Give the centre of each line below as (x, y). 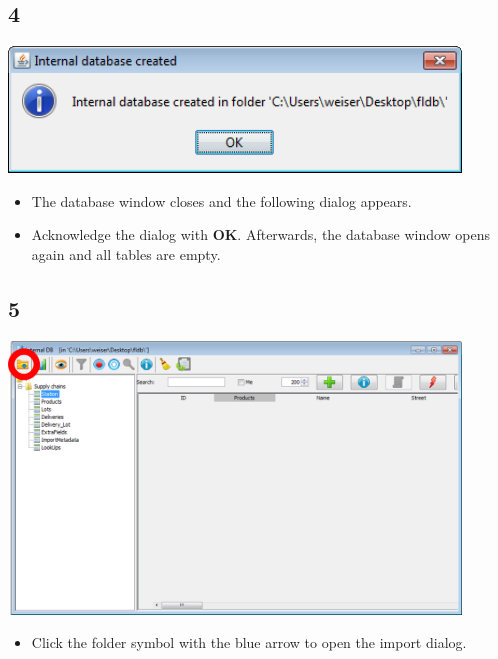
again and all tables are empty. (126, 253)
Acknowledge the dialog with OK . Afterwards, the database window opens (261, 234)
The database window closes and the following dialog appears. (221, 200)
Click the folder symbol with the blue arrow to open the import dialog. (249, 642)
